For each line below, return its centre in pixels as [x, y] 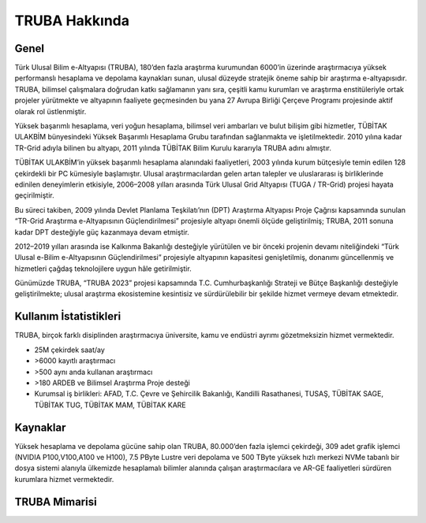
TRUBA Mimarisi [56, 501]
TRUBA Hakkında [72, 20]
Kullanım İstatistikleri [68, 316]
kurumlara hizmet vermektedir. [64, 479]
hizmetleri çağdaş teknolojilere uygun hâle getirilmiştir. [103, 269]
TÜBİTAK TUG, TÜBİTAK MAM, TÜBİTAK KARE [110, 405]
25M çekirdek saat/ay [70, 350]
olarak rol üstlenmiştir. [50, 111]
